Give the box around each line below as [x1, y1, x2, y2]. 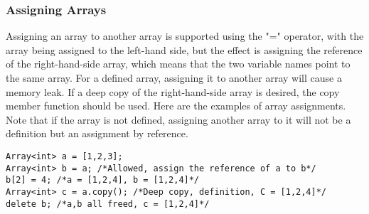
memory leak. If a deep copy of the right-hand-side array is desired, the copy [6, 84, 340, 99]
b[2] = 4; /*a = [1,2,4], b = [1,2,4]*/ [6, 175, 200, 186]
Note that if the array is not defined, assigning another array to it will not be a [6, 112, 351, 127]
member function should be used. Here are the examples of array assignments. [6, 98, 346, 113]
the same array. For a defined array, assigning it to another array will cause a [6, 70, 342, 85]
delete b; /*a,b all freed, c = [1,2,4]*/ [6, 198, 210, 209]
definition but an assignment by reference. [6, 126, 188, 141]
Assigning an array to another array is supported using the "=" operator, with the [6, 28, 364, 43]
